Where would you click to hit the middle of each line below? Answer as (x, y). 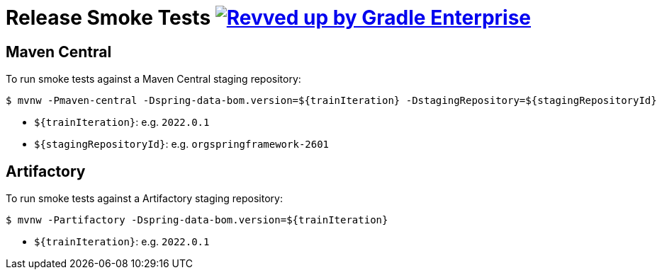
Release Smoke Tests (108, 18)
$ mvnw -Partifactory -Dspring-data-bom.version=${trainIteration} (197, 220)
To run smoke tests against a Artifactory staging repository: (144, 199)
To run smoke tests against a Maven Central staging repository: (153, 79)
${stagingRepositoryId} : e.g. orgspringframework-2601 (182, 144)
